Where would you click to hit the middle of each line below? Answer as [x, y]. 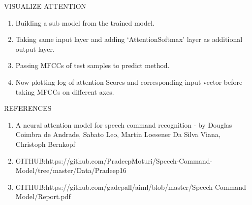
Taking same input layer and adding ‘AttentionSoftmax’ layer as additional [129, 39]
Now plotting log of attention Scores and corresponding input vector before [129, 82]
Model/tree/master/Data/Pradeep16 [71, 170]
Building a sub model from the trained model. [85, 22]
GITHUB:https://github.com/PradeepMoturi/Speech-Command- [114, 160]
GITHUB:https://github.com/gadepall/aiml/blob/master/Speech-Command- [132, 187]
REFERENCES [28, 108]
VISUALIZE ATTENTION [45, 6]
